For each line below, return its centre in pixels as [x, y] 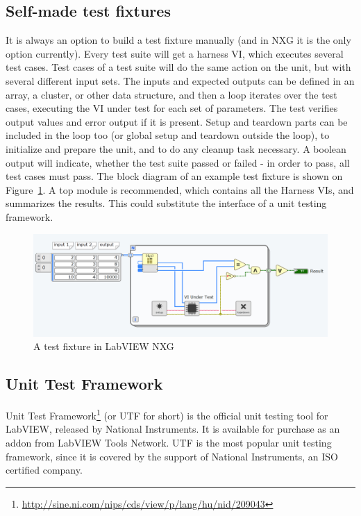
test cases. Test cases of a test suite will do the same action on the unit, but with [178, 67]
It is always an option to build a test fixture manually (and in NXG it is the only [178, 40]
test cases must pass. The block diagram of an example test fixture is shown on [174, 176]
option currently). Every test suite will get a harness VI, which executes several [175, 53]
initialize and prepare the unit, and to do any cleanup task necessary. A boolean [176, 148]
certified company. [44, 470]
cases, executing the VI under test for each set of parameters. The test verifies [172, 108]
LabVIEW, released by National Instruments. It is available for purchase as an [173, 429]
